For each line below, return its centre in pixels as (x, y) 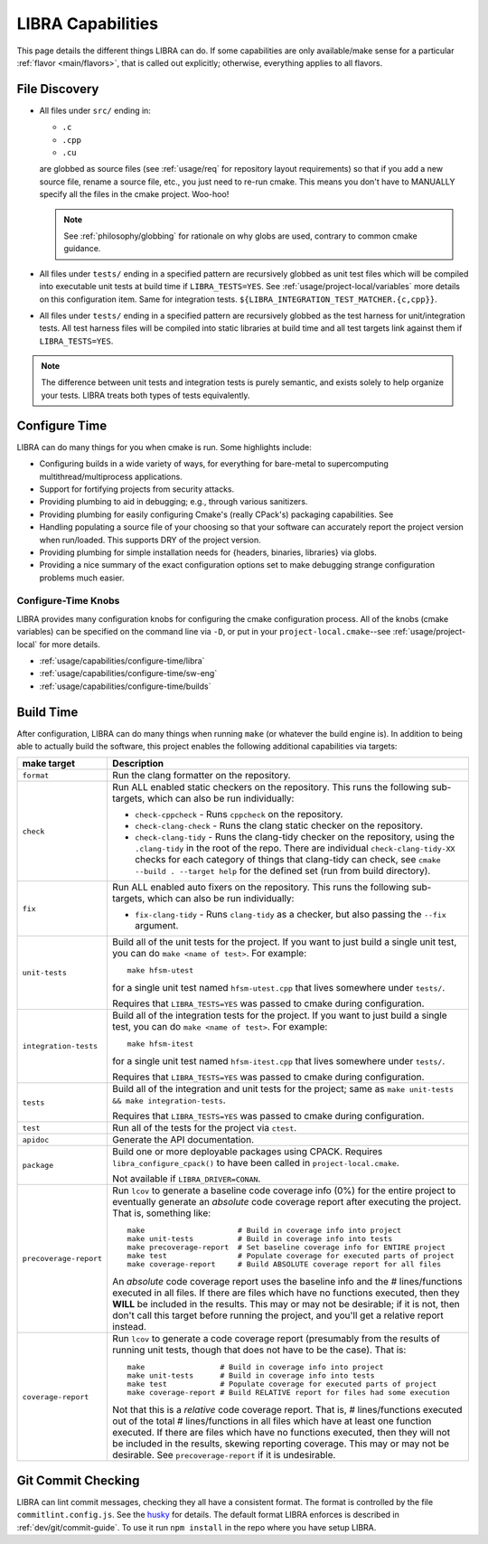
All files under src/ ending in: (95, 110)
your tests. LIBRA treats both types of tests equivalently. (145, 395)
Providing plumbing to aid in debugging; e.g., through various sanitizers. (174, 502)
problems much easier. (82, 578)
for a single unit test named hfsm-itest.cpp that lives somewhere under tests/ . (279, 1061)
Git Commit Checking (78, 1480)
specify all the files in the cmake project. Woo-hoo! (134, 194)
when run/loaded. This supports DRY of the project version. (150, 540)
